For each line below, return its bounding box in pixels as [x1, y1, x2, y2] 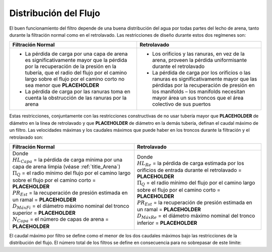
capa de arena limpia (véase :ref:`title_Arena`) [12, 163, 121, 171]
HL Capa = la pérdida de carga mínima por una [12, 156, 123, 164]
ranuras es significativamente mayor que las [152, 75, 257, 82]
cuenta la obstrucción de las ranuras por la [25, 95, 127, 102]
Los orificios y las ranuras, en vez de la [152, 50, 245, 57]
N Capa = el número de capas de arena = [12, 216, 109, 224]
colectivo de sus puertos [152, 101, 211, 108]
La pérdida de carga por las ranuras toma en [25, 88, 130, 95]
